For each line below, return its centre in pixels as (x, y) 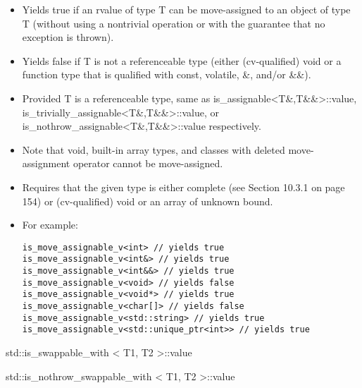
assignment (46, 163)
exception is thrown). (68, 37)
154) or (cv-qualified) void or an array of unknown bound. (148, 201)
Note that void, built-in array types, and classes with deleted (154, 149)
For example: (50, 225)
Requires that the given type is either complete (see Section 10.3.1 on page (183, 187)
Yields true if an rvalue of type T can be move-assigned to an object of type (186, 9)
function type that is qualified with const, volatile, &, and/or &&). (167, 74)
